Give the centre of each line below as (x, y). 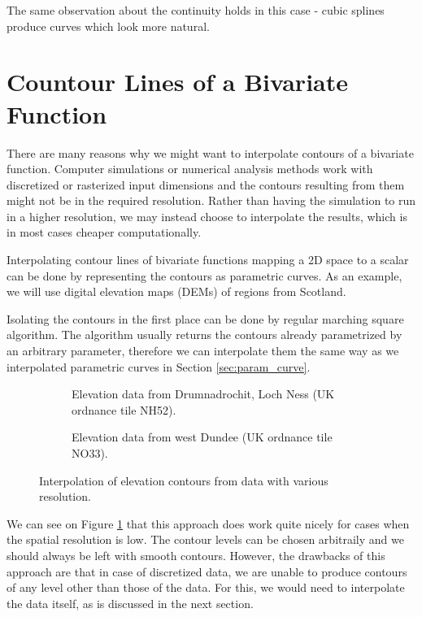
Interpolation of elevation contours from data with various (184, 480)
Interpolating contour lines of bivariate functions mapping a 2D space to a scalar (208, 260)
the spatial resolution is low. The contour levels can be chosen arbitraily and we (205, 539)
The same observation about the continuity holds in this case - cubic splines (196, 10)
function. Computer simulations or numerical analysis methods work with (190, 169)
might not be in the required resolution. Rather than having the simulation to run (211, 200)
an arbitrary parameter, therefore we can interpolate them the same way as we (203, 351)
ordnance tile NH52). (124, 409)
